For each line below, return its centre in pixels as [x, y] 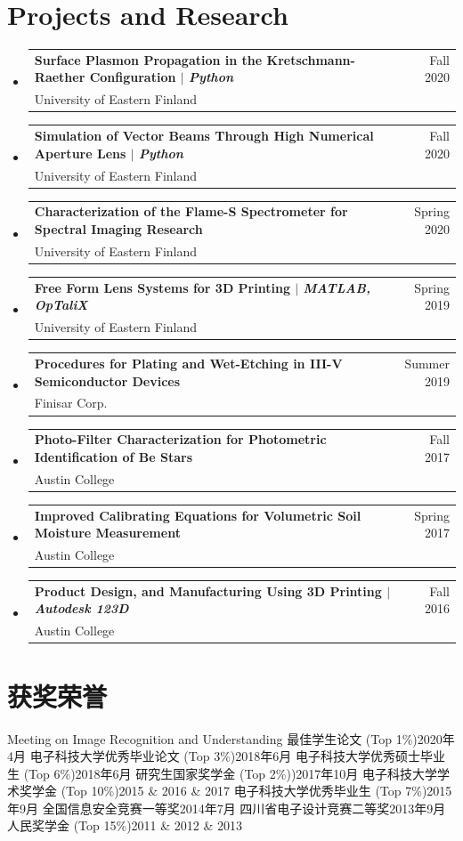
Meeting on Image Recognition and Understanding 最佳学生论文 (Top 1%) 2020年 [231, 738]
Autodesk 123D [81, 608]
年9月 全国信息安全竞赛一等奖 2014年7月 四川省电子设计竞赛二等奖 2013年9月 [227, 808]
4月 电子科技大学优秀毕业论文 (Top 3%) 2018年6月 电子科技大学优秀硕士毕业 [226, 756]
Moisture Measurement [107, 533]
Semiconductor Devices [107, 380]
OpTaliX [61, 305]
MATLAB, [337, 287]
